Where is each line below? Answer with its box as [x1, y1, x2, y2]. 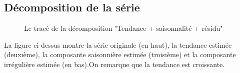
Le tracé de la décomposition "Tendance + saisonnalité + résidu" [24, 23, 223, 33]
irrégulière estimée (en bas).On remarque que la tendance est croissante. [4, 59, 225, 69]
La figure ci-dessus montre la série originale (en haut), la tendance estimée [4, 39, 232, 50]
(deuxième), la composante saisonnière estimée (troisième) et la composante [4, 49, 236, 60]
